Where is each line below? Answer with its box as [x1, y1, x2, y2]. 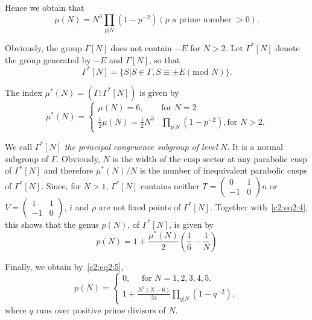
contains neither [140, 179, 200, 192]
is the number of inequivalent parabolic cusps [139, 164, 307, 177]
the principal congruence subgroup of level [64, 140, 218, 152]
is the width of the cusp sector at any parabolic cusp [112, 152, 307, 165]
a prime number [172, 15, 232, 24]
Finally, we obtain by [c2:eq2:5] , [5, 260, 124, 272]
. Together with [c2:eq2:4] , [210, 200, 308, 213]
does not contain [110, 41, 172, 54]
